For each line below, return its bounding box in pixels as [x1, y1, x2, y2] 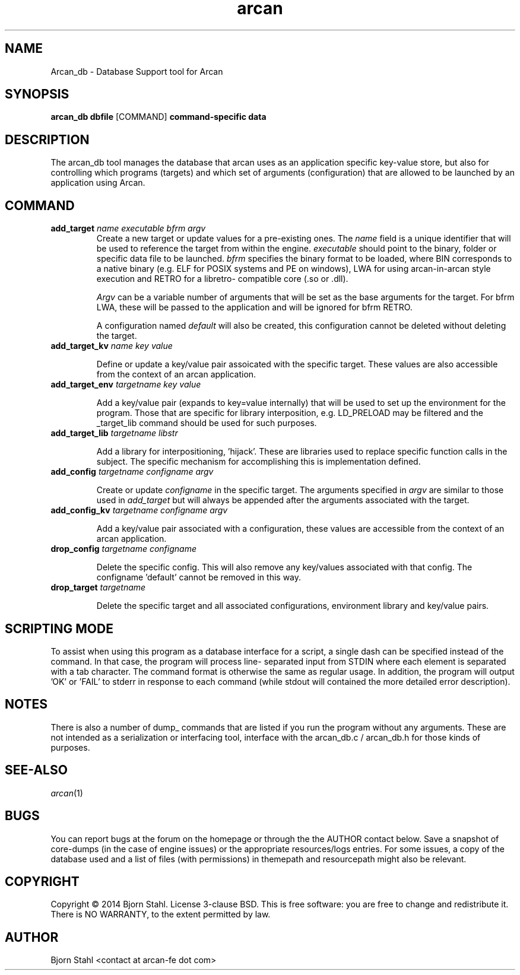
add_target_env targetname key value [50, 379, 201, 390]
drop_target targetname [50, 582, 146, 593]
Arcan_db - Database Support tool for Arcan [50, 66, 223, 77]
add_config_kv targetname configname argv [50, 505, 228, 516]
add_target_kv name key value [50, 341, 173, 351]
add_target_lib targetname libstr [50, 428, 178, 439]
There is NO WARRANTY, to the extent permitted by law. [50, 909, 271, 920]
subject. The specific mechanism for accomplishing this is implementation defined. [96, 456, 421, 467]
